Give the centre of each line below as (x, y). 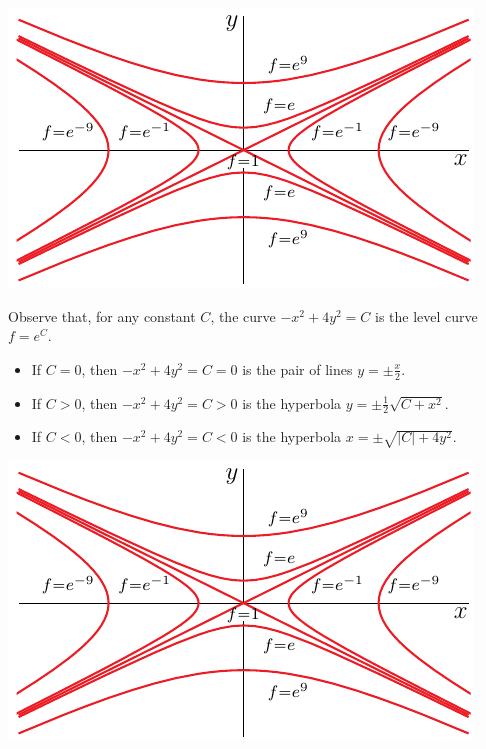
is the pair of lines (297, 368)
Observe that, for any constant (102, 315)
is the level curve (426, 315)
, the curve (243, 315)
